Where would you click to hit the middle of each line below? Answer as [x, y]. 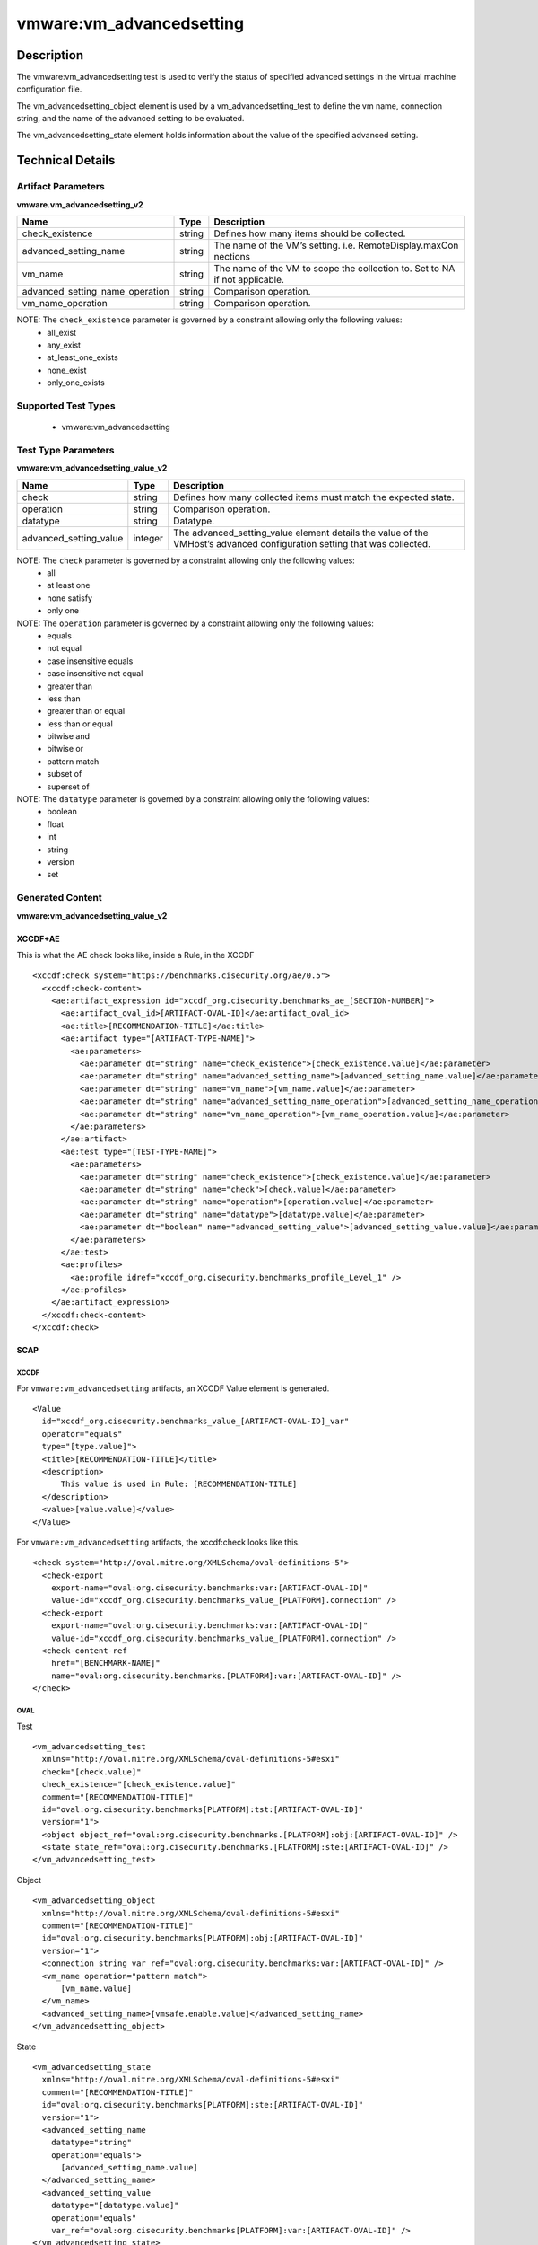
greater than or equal [86, 711]
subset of [65, 774]
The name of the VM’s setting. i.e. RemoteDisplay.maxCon [336, 245]
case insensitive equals [90, 661]
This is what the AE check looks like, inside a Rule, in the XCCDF [135, 955]
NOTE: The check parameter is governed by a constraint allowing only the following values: [186, 560]
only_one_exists [76, 383]
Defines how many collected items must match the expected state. [314, 497]
